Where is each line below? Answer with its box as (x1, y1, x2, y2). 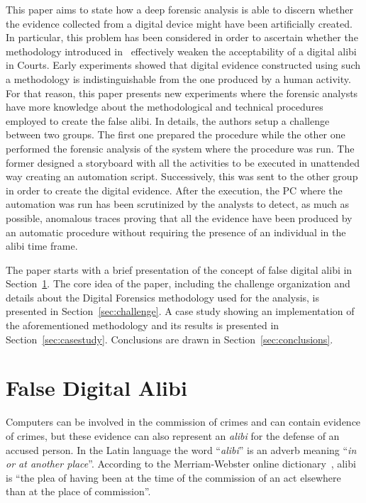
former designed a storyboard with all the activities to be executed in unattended (6, 155, 360, 170)
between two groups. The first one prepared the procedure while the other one (6, 127, 345, 142)
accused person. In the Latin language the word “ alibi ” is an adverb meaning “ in (6, 442, 357, 457)
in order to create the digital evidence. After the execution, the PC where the (6, 182, 343, 197)
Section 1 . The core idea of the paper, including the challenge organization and (6, 276, 350, 291)
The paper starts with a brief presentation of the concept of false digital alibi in (6, 262, 353, 277)
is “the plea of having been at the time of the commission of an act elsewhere (6, 470, 341, 485)
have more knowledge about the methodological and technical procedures (6, 99, 323, 114)
